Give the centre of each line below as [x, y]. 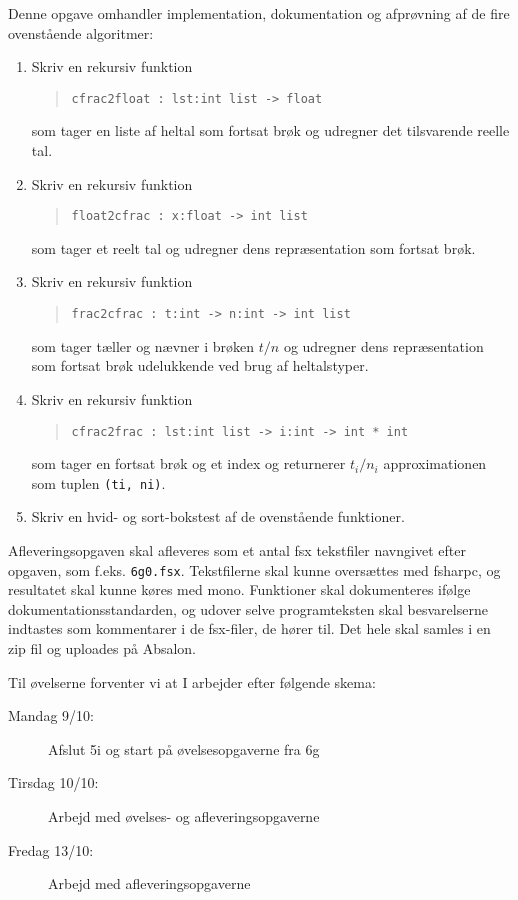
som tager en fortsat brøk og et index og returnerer [188, 463]
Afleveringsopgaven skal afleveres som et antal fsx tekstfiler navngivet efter [237, 550]
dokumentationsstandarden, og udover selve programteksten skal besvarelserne [248, 608]
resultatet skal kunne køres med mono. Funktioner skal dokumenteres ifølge [239, 589]
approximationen [435, 463]
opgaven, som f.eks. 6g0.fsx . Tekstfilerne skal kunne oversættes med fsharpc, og [254, 569]
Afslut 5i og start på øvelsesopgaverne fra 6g [184, 748]
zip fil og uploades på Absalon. [102, 648]
